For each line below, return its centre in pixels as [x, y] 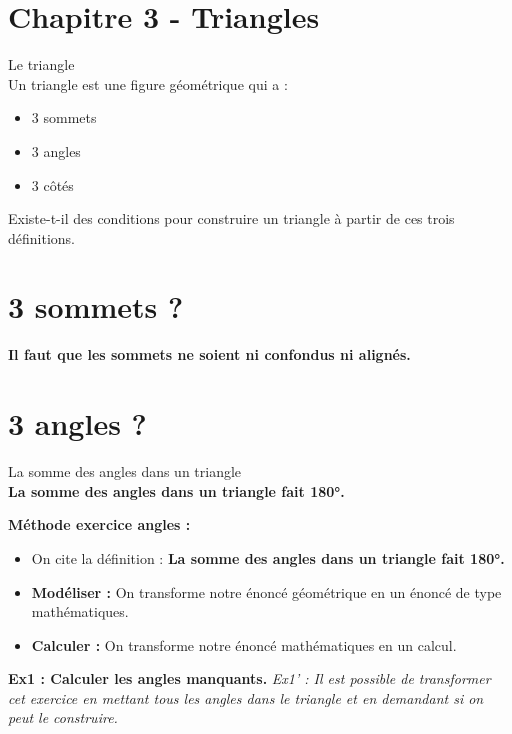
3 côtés [52, 184]
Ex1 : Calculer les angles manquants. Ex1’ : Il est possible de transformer [249, 678]
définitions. [41, 237]
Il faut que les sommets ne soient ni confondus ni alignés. [209, 354]
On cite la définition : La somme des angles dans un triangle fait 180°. [268, 557]
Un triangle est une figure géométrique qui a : [148, 83]
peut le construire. [63, 717]
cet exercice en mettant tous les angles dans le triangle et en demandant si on [246, 697]
